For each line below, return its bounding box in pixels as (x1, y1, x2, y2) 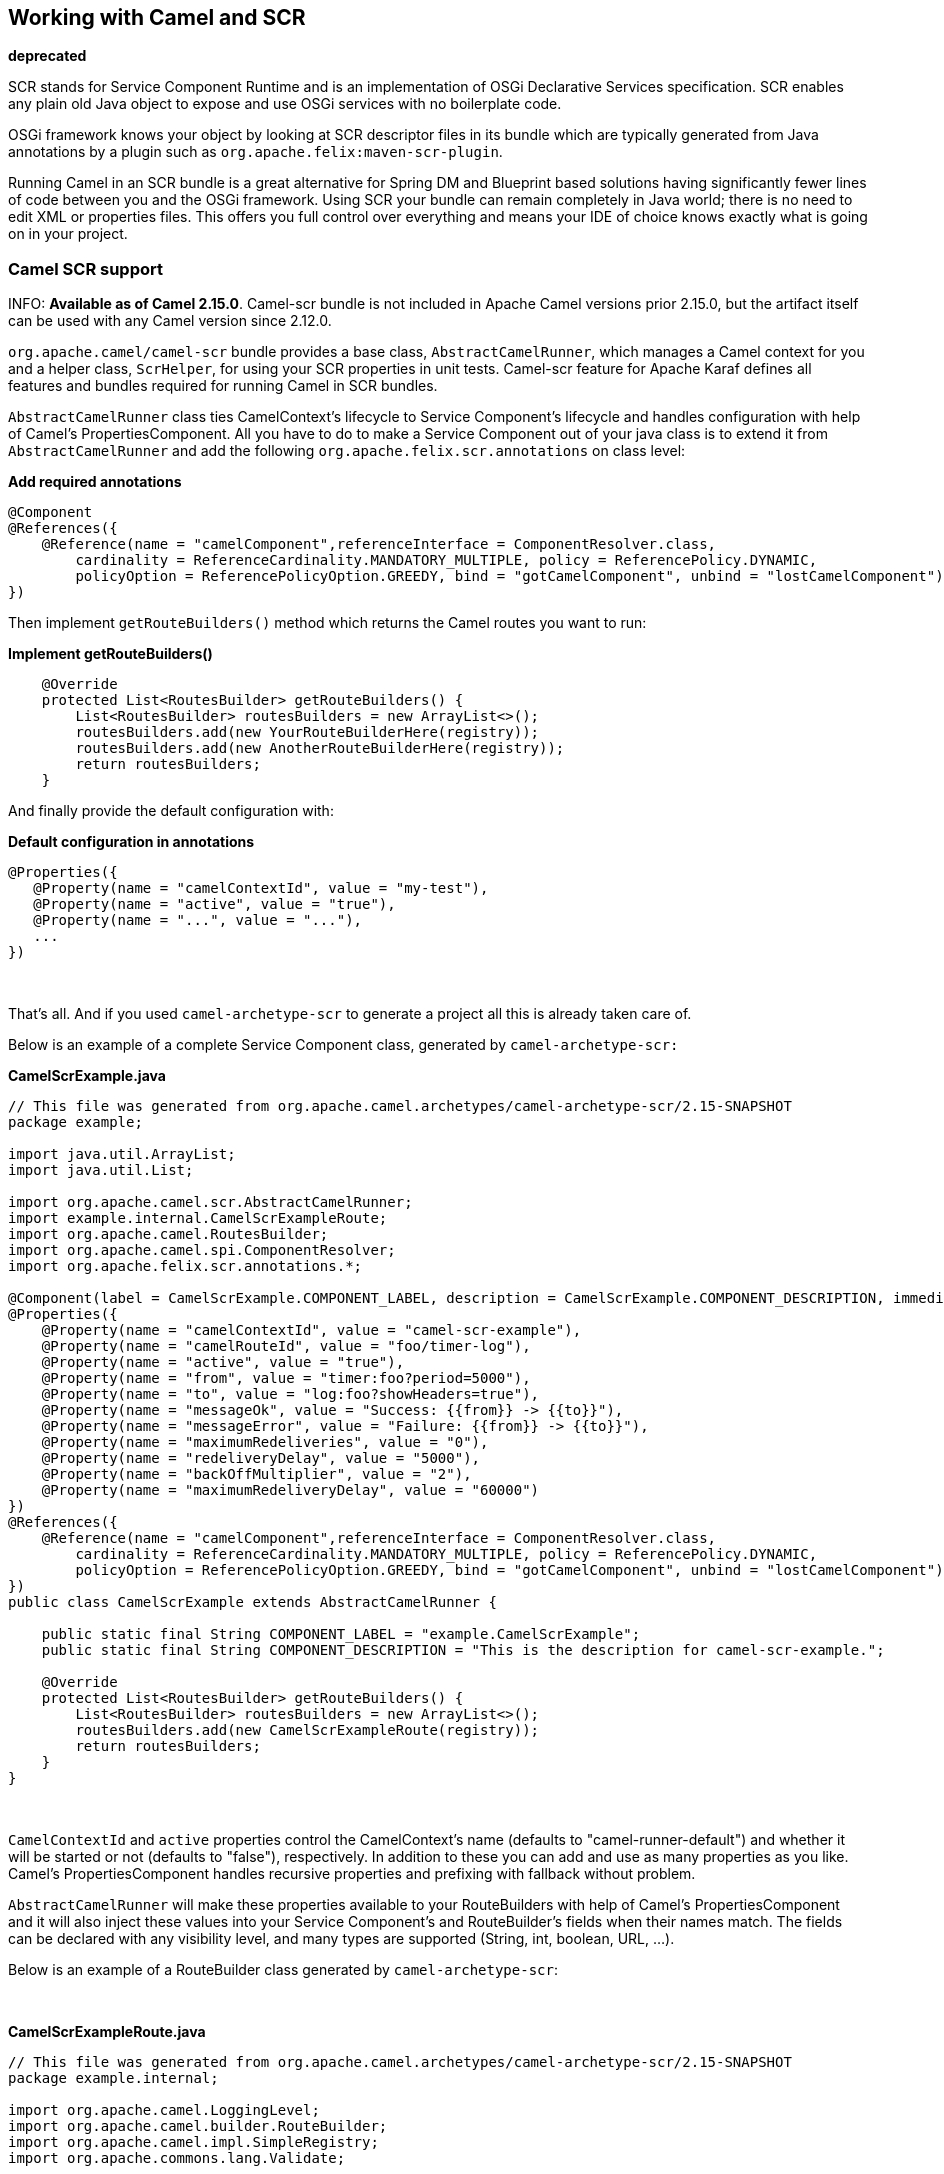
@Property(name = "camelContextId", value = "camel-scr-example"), (41, 1322, 582, 1339)
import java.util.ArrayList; (8, 1146, 236, 1163)
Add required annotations (8, 473, 182, 491)
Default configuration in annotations (8, 833, 255, 851)
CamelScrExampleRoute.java (8, 2023, 206, 2041)
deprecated (8, 47, 87, 65)
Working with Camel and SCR (8, 5, 306, 30)
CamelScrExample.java (8, 1067, 166, 1085)
